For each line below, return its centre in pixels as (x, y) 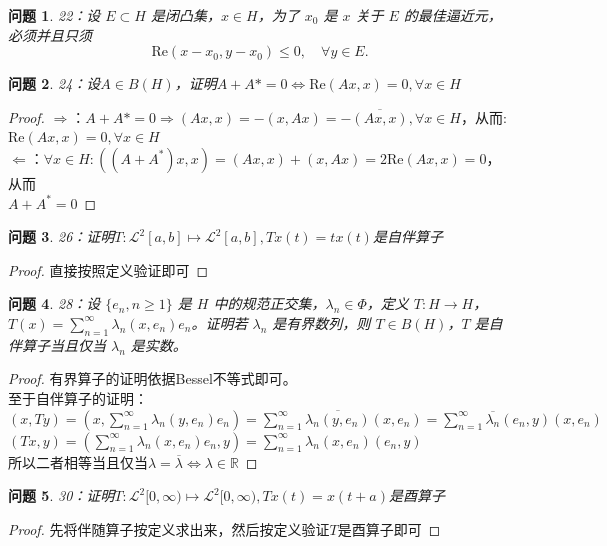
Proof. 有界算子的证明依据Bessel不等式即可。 (152, 378)
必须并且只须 (50, 34)
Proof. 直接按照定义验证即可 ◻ (108, 269)
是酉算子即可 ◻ (389, 528)
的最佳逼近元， (452, 15)
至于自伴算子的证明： (78, 397)
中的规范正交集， (269, 303)
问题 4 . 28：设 (54, 303)
